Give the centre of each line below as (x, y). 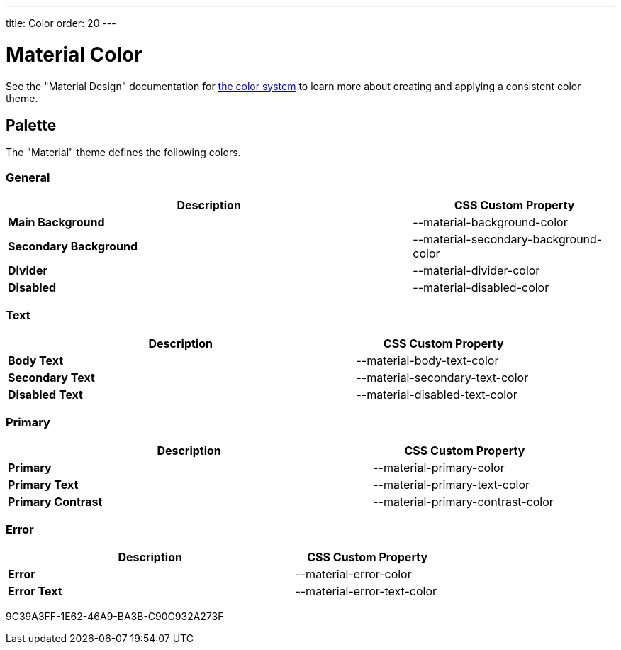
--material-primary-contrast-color (463, 501)
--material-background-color (490, 222)
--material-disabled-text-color (437, 394)
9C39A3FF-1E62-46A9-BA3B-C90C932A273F (115, 617)
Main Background (56, 222)
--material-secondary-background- (508, 239)
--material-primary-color (439, 467)
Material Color (74, 54)
